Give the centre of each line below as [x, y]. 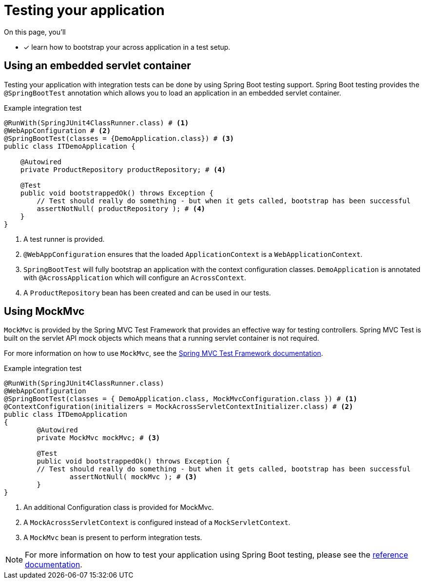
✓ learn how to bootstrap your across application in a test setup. [127, 47]
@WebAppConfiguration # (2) [58, 130]
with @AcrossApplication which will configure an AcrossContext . [135, 277]
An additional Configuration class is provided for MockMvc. [119, 507]
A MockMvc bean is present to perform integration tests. [113, 538]
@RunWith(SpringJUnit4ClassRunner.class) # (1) [97, 123]
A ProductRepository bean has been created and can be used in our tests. [147, 292]
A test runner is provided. [64, 239]
